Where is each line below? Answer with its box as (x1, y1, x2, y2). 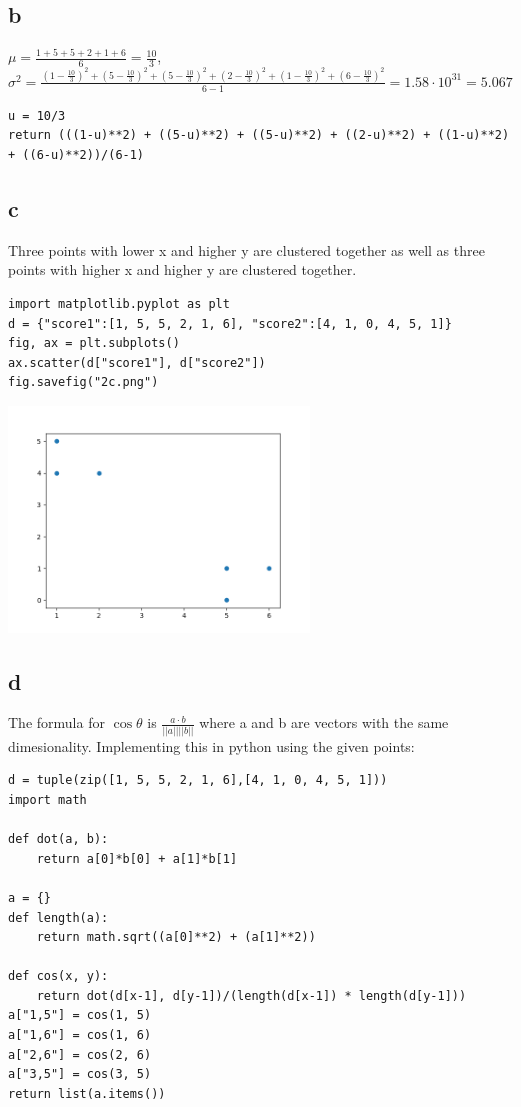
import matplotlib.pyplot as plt (8, 296, 230, 311)
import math (8, 792, 87, 807)
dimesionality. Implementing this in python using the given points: (8, 735, 415, 756)
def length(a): (8, 910, 109, 925)
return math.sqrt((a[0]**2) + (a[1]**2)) (36, 930, 316, 945)
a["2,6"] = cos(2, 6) (8, 1047, 152, 1062)
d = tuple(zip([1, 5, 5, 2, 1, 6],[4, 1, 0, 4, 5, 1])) (8, 773, 388, 788)
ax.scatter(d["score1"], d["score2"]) (8, 355, 266, 370)
